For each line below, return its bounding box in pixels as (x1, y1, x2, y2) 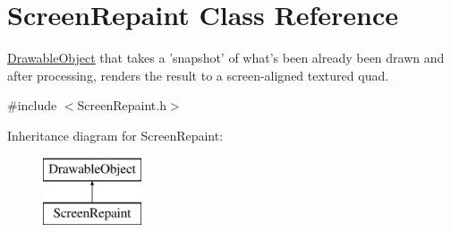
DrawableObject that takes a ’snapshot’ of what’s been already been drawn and (7, 48, 445, 67)
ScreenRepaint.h (77, 96, 166, 115)
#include (7, 96, 57, 115)
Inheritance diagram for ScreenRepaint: (7, 125, 224, 144)
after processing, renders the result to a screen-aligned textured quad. (7, 65, 389, 84)
